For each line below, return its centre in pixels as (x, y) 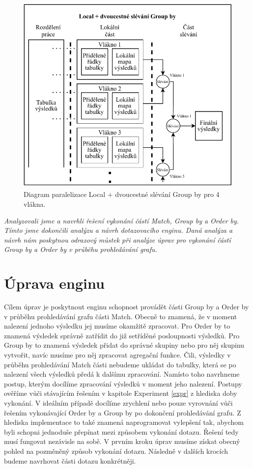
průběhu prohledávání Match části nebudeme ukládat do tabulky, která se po (120, 364)
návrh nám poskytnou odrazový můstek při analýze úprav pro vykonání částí (117, 239)
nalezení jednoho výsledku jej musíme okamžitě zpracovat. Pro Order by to (117, 326)
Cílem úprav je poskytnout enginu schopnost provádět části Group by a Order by (126, 307)
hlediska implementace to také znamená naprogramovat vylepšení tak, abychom (124, 422)
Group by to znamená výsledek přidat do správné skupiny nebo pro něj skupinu (124, 345)
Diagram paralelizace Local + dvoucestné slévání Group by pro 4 (122, 194)
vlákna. (35, 204)
